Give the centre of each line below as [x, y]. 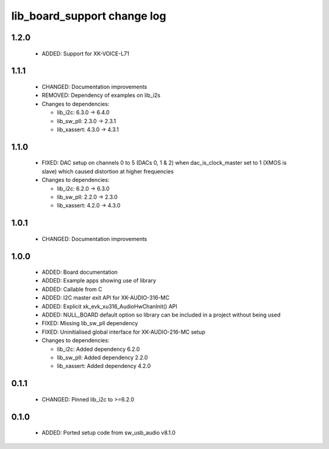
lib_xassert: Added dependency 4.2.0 [104, 366]
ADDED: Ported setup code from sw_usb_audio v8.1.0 [109, 433]
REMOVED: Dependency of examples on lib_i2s [101, 95]
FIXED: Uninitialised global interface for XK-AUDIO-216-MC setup [123, 332]
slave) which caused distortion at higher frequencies [108, 171]
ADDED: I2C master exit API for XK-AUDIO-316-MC [106, 298]
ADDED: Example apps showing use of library [99, 281]
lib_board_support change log [89, 16]
